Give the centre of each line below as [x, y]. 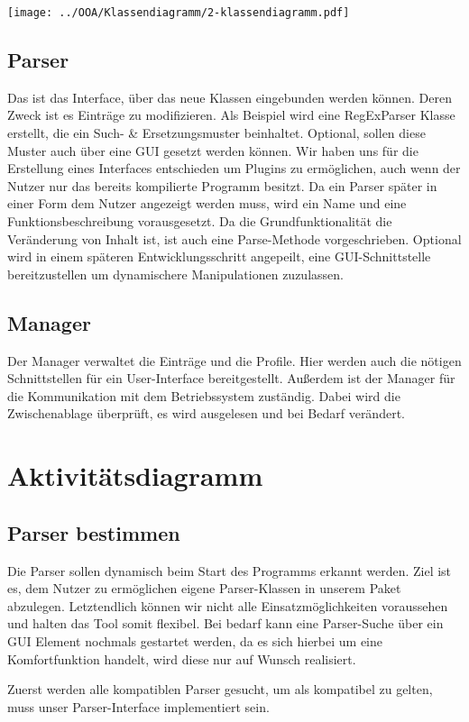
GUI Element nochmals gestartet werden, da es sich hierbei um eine [195, 640]
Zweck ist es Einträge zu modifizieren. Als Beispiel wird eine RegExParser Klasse [231, 115]
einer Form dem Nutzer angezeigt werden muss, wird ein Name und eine [207, 203]
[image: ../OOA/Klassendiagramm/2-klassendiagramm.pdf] [179, 13]
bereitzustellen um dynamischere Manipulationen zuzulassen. [175, 274]
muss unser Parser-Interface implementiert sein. [138, 706]
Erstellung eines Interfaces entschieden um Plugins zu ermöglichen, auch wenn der [234, 168]
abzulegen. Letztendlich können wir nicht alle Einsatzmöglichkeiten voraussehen [228, 605]
